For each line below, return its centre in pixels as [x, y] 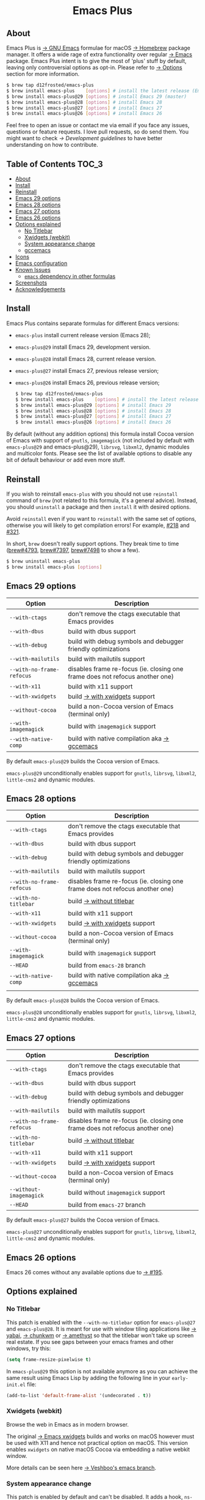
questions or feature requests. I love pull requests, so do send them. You [98, 132]
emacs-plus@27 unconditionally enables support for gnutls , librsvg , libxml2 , [101, 1232]
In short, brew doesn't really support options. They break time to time [93, 543]
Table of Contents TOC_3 [55, 164]
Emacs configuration [41, 263]
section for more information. [43, 74]
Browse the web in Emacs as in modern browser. [68, 1424]
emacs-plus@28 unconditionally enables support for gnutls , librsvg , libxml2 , [101, 1012]
